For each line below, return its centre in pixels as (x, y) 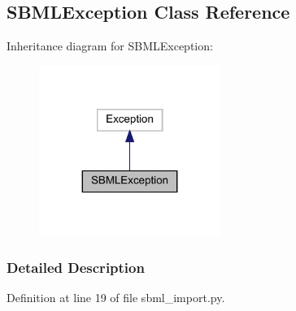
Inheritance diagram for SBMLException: (110, 46)
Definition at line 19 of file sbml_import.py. (116, 298)
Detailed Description (76, 268)
